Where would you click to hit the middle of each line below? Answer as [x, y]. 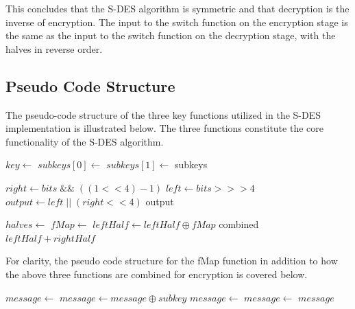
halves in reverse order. [54, 48]
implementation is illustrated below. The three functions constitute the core [164, 128]
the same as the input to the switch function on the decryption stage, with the [171, 35]
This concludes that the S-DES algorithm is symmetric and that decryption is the [177, 8]
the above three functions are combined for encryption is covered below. [157, 274]
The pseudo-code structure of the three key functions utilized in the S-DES [163, 114]
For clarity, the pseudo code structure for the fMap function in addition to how [172, 261]
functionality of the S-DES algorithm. [85, 141]
